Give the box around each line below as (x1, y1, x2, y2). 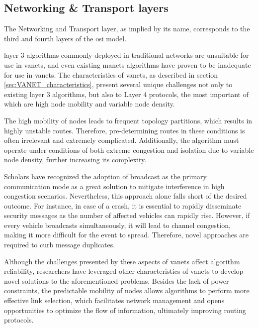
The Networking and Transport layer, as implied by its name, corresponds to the (4, 23, 250, 34)
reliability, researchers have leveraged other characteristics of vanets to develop (4, 266, 244, 276)
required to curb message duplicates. (4, 239, 115, 250)
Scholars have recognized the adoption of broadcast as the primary (4, 171, 207, 181)
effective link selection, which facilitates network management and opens (4, 295, 225, 306)
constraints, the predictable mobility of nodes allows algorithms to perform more (4, 285, 250, 296)
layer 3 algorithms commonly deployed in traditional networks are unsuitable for (4, 50, 249, 60)
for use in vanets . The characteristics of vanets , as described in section (4, 69, 218, 80)
